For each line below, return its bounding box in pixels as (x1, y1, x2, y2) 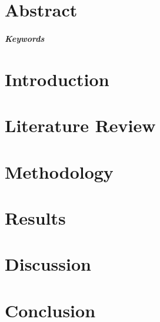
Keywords (5, 32, 45, 44)
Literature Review (5, 113, 156, 137)
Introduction (5, 67, 109, 91)
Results (5, 205, 66, 229)
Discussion (5, 252, 91, 276)
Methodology (5, 159, 114, 183)
